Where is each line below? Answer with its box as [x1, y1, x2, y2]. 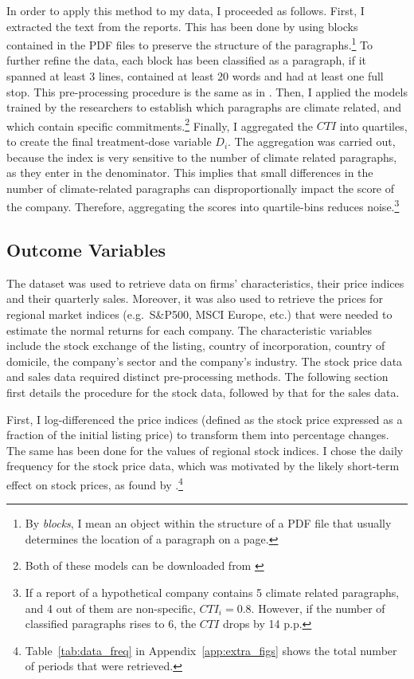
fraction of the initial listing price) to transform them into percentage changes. [6, 426, 389, 443]
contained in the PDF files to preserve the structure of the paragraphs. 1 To [6, 34, 373, 53]
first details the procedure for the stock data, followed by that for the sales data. [6, 384, 400, 401]
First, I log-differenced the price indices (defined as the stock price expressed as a [6, 410, 403, 427]
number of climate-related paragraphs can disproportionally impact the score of [6, 179, 395, 196]
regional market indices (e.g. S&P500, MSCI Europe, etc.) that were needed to [6, 306, 393, 323]
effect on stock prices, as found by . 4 [6, 474, 183, 493]
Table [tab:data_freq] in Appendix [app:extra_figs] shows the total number [25, 642, 397, 658]
